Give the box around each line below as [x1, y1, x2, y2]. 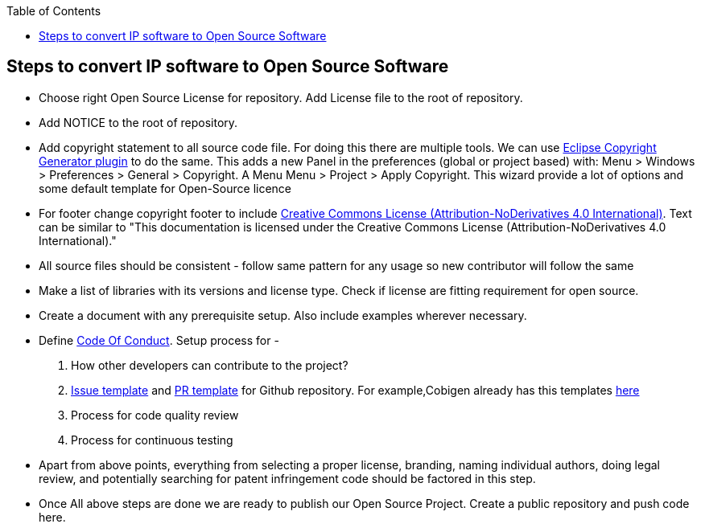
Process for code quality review [71, 407, 239, 422]
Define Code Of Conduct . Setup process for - [39, 333, 279, 347]
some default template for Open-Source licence [39, 181, 292, 195]
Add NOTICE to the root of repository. [39, 115, 238, 129]
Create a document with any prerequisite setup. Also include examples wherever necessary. [39, 308, 527, 322]
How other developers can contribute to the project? [71, 358, 348, 372]
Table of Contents [6, 4, 101, 18]
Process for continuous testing [71, 432, 233, 447]
